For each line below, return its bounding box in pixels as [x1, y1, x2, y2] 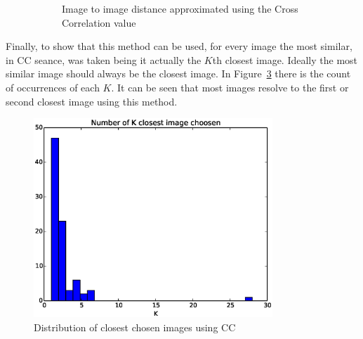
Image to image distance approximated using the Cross [62, 1, 298, 15]
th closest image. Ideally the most [212, 52, 358, 67]
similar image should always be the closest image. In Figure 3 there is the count [6, 66, 351, 81]
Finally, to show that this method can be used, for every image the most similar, [6, 39, 352, 53]
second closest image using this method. [6, 94, 178, 108]
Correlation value [62, 15, 136, 30]
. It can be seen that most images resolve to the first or [111, 79, 349, 94]
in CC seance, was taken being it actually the [6, 52, 202, 67]
